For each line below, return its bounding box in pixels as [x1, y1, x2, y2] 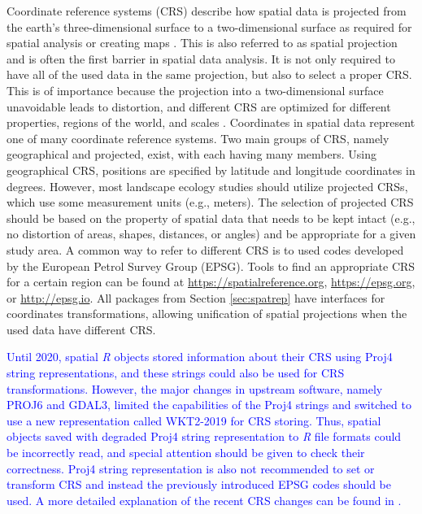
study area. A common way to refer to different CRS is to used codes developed [7, 241, 404, 258]
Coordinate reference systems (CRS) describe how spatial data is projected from [7, 2, 407, 19]
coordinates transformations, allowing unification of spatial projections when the [7, 305, 407, 322]
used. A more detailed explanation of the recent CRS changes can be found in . [7, 491, 402, 508]
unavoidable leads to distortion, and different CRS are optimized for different [7, 98, 391, 115]
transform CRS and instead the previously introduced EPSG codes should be [7, 476, 392, 493]
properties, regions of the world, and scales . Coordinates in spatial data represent [7, 114, 415, 131]
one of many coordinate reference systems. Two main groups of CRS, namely [7, 129, 389, 146]
